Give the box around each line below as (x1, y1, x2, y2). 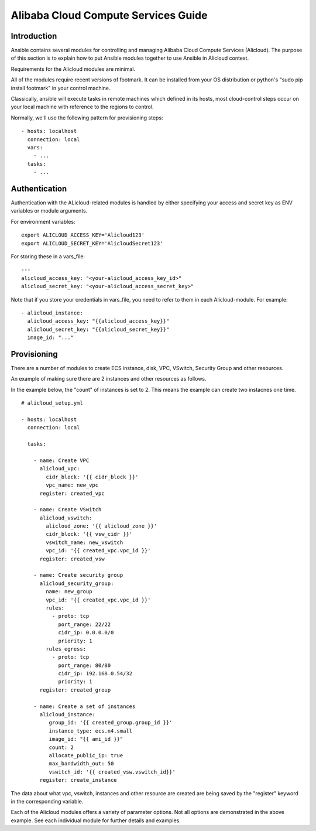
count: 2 (49, 744, 74, 751)
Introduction (11, 31, 57, 41)
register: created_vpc (39, 490, 105, 497)
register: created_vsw (39, 555, 105, 562)
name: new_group (46, 589, 92, 595)
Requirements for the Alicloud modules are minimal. (11, 65, 136, 73)
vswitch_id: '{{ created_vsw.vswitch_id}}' (49, 768, 176, 775)
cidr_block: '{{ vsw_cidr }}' (46, 531, 133, 538)
